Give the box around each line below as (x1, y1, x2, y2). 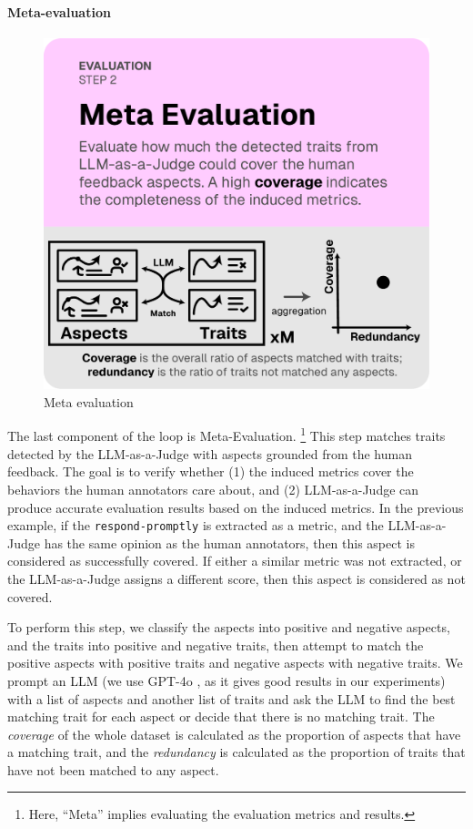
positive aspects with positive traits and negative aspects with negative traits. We (7, 653, 463, 672)
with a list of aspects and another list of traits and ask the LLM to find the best (7, 689, 456, 708)
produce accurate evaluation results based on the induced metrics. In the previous (7, 497, 464, 517)
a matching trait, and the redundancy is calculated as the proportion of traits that (7, 742, 466, 762)
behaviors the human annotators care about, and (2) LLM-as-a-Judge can (7, 479, 419, 498)
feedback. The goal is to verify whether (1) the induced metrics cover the (7, 462, 414, 481)
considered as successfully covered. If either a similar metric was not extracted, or (7, 551, 462, 570)
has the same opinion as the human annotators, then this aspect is (44, 533, 415, 552)
